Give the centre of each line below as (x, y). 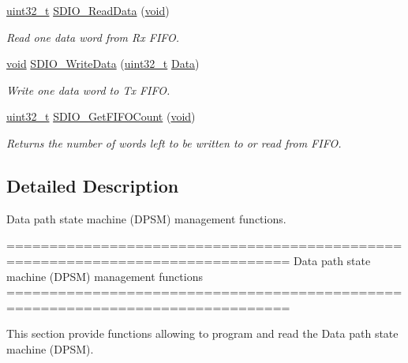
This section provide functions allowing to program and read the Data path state (202, 333)
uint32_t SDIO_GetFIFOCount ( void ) (101, 116)
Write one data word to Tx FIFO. (88, 90)
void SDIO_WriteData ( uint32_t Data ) (103, 64)
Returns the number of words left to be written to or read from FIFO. (174, 142)
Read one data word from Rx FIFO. (93, 37)
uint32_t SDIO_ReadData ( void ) (88, 10)
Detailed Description (93, 185)
